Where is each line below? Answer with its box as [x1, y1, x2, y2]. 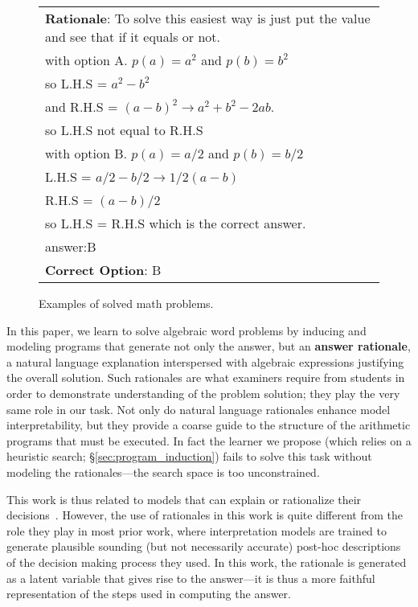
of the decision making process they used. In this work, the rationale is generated [6, 553, 407, 570]
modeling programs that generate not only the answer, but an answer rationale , [6, 338, 411, 355]
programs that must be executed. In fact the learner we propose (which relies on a [6, 432, 412, 449]
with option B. [45, 144, 128, 162]
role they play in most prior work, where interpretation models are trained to [6, 522, 387, 539]
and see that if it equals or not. [45, 27, 221, 46]
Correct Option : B [45, 260, 162, 279]
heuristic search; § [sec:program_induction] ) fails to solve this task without [6, 448, 372, 465]
